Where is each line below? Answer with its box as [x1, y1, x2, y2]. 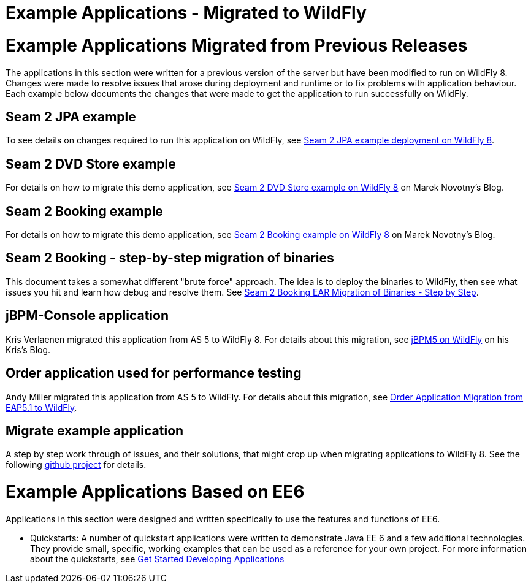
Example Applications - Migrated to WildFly [6, 2, 367, 23]
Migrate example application [6, 422, 184, 438]
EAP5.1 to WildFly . [6, 402, 77, 413]
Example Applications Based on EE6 [6, 481, 305, 503]
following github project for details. [6, 459, 147, 470]
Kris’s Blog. [6, 344, 51, 355]
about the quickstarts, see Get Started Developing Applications [30, 553, 285, 564]
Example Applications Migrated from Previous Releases [6, 34, 468, 56]
